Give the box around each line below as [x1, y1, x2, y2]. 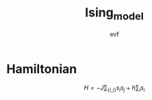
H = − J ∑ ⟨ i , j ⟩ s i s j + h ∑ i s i [84, 84, 145, 94]
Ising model [84, 5, 144, 23]
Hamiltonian [6, 61, 77, 77]
